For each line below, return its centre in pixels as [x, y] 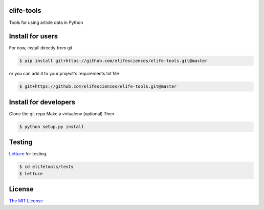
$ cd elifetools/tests [46, 167]
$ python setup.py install [52, 126]
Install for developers [42, 102]
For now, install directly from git [41, 48]
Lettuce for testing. [28, 154]
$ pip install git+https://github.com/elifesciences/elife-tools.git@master [113, 61]
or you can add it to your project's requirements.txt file [64, 74]
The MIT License [26, 201]
